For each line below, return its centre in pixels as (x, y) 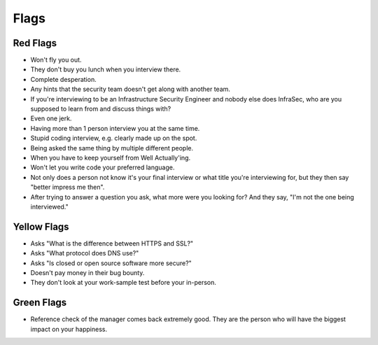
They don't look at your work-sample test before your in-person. (123, 283)
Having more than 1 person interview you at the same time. (115, 128)
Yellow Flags (41, 226)
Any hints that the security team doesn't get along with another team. (131, 89)
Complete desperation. (64, 79)
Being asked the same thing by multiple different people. (112, 148)
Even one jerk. (51, 118)
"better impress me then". (68, 187)
